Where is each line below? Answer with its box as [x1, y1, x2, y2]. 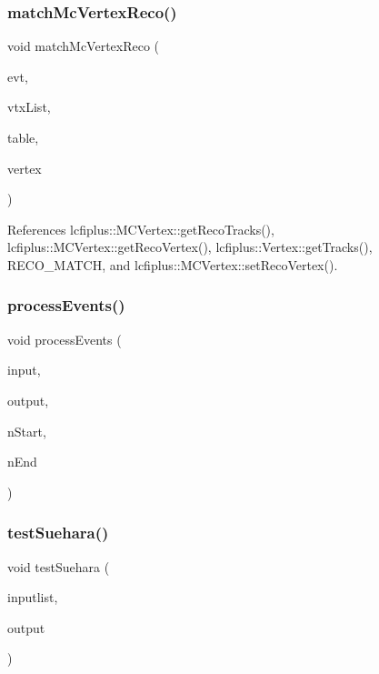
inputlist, [7, 588, 58, 607]
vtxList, [7, 97, 51, 116]
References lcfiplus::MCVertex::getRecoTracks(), [7, 219, 274, 238]
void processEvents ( [7, 329, 122, 348]
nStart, [7, 421, 46, 440]
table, [7, 128, 39, 146]
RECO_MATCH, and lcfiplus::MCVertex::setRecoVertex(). [7, 255, 338, 274]
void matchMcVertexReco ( [7, 36, 160, 55]
